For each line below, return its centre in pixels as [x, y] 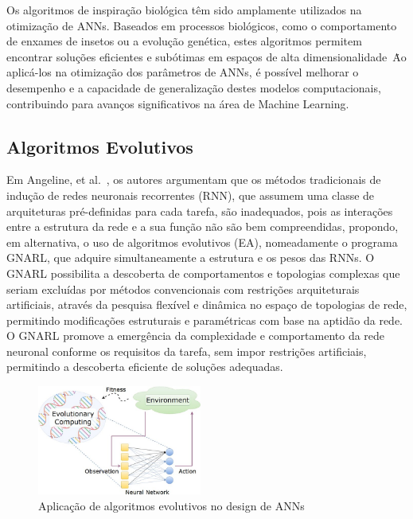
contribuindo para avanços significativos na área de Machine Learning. [178, 103]
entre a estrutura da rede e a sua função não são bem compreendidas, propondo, [203, 226]
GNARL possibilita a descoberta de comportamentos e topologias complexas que [203, 273]
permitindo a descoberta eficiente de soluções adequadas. [145, 367]
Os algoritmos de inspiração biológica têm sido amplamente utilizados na [184, 10]
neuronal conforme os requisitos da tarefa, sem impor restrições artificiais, [187, 351]
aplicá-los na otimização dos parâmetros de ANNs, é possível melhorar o [183, 72]
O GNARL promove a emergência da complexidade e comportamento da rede [196, 336]
